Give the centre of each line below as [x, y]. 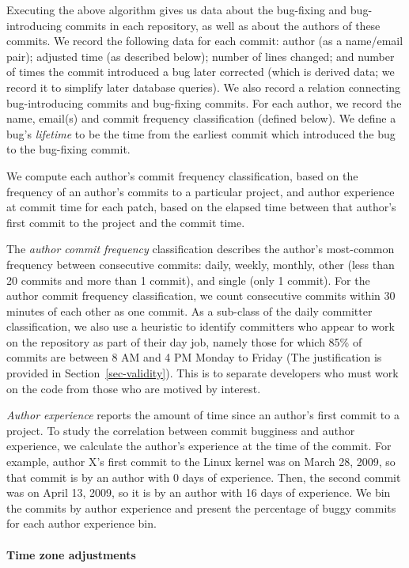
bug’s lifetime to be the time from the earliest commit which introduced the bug [201, 133]
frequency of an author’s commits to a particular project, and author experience [201, 191]
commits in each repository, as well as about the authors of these [223, 25]
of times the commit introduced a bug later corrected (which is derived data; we [201, 72]
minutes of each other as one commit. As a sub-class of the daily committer [189, 311]
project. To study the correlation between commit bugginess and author [181, 430]
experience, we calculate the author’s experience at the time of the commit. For [199, 446]
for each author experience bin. [81, 523]
